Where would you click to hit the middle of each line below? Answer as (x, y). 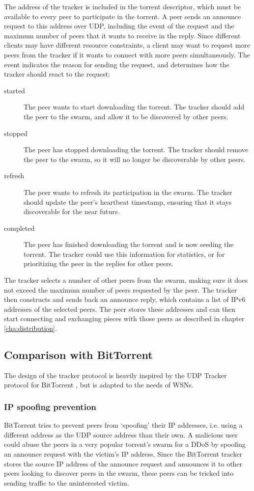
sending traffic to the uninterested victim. (67, 482)
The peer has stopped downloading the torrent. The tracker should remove (136, 150)
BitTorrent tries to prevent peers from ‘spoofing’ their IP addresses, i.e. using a (123, 425)
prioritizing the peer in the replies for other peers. (99, 263)
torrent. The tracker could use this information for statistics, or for (124, 254)
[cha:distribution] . (30, 328)
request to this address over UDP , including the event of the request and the (119, 26)
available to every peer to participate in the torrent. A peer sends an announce (123, 16)
